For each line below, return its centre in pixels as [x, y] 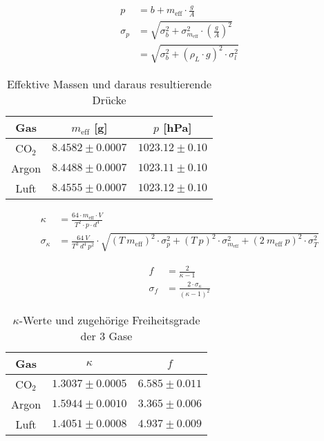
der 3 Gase [106, 335]
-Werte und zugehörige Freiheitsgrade [109, 320]
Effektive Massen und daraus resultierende [109, 84]
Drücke [109, 100]
